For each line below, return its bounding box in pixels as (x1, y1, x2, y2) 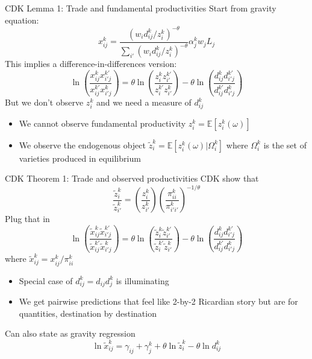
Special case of (19, 274, 73, 287)
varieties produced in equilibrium (19, 151, 141, 164)
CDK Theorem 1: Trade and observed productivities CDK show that (5, 172, 259, 185)
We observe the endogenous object (19, 138, 146, 151)
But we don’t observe (5, 96, 84, 109)
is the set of (263, 138, 307, 151)
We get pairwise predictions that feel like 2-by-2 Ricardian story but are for (19, 295, 298, 308)
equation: (5, 13, 39, 26)
